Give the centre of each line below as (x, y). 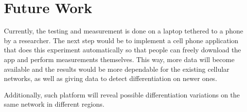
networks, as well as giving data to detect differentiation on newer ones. (111, 78)
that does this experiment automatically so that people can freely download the (123, 50)
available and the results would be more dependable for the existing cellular (117, 69)
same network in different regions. (54, 104)
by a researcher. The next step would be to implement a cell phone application (121, 40)
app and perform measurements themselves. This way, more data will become (119, 59)
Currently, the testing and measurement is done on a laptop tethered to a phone (123, 31)
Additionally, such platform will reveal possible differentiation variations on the (122, 94)
